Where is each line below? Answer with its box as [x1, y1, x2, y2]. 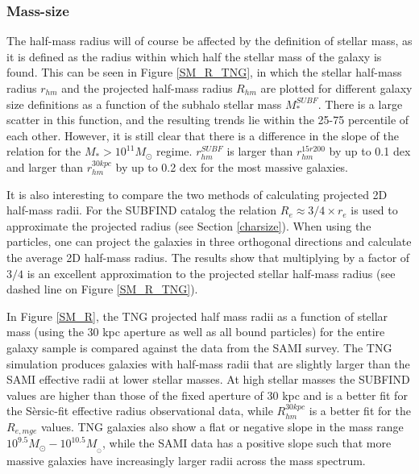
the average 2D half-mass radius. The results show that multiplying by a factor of [6, 248, 410, 265]
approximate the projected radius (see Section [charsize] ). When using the [6, 217, 371, 234]
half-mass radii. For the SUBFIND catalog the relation [6, 202, 277, 218]
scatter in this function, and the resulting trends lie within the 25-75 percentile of [6, 111, 409, 128]
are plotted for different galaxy [260, 80, 413, 96]
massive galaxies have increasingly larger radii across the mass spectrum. [6, 452, 366, 469]
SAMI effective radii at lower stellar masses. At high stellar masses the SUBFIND [6, 371, 410, 388]
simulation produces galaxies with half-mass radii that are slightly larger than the [6, 355, 410, 372]
